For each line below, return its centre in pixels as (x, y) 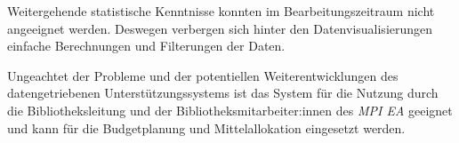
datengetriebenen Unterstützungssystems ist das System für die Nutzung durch (223, 93)
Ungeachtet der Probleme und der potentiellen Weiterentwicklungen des (203, 75)
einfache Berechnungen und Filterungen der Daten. (146, 46)
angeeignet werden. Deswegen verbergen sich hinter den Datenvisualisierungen (220, 28)
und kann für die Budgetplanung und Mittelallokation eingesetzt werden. (206, 127)
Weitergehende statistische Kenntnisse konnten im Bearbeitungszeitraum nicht (221, 11)
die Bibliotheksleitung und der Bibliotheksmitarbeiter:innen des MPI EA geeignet (230, 110)
